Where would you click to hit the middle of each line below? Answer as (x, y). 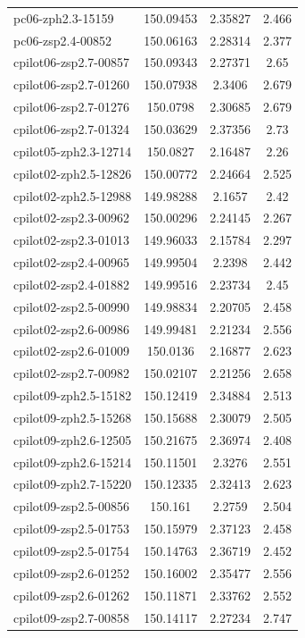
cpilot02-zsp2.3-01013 (71, 240)
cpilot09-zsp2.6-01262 (71, 595)
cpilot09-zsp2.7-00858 (71, 617)
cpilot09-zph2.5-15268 (73, 417)
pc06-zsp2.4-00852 (63, 40)
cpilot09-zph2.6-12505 (73, 439)
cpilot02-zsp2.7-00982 (71, 373)
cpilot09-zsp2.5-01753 (71, 529)
